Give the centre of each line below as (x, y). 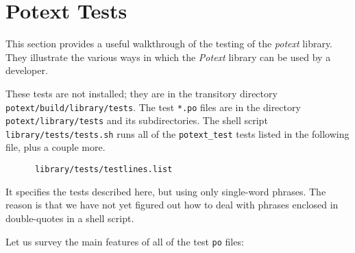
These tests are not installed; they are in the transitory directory (142, 93)
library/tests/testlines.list (103, 170)
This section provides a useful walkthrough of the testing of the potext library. (169, 44)
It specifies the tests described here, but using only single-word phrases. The (166, 191)
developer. (27, 70)
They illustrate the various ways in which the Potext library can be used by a (168, 57)
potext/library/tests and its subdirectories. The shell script (137, 120)
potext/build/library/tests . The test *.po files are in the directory (153, 107)
